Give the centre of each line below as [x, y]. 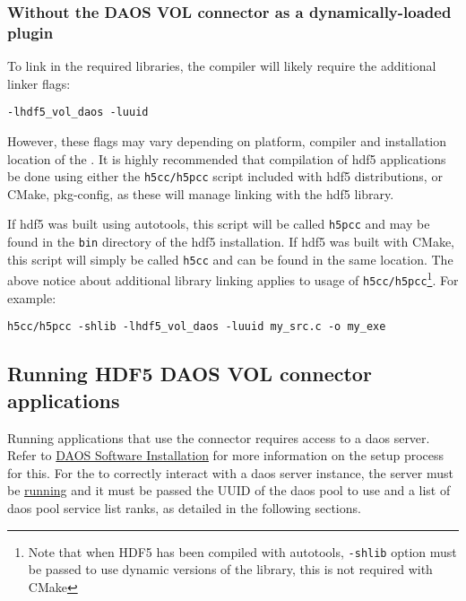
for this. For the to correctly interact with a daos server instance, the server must [230, 472]
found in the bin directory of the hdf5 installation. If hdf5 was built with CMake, [231, 242]
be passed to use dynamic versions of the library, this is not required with [230, 569]
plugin [30, 32]
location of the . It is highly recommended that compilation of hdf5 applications [227, 158]
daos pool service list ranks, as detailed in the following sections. [184, 507]
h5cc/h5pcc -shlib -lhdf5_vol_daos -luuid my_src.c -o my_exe [197, 327]
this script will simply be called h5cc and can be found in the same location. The [230, 259]
